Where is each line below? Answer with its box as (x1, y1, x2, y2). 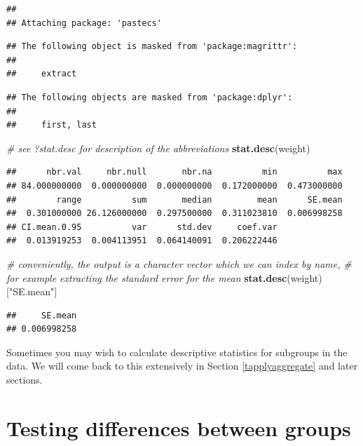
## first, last (6, 120, 97, 130)
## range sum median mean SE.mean (6, 194, 343, 205)
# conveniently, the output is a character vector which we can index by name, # (6, 256, 352, 271)
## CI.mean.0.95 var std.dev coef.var (6, 222, 278, 232)
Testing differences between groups (6, 413, 351, 442)
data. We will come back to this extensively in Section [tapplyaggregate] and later (6, 358, 358, 373)
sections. (6, 372, 43, 387)
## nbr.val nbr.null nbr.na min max (6, 167, 343, 177)
